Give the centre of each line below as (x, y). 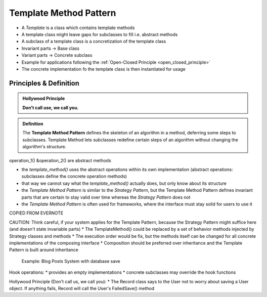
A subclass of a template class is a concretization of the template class (94, 42)
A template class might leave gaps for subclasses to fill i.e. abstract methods (100, 34)
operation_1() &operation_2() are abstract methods (60, 160)
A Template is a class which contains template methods (78, 28)
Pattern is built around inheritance (44, 250)
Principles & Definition (44, 83)
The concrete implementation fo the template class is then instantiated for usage (104, 69)
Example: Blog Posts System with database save (71, 261)
